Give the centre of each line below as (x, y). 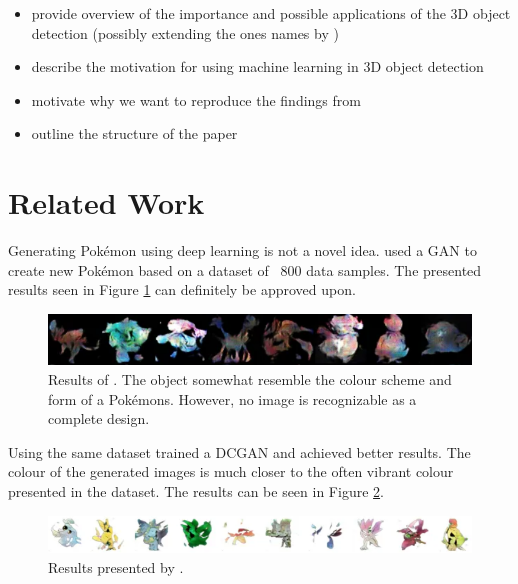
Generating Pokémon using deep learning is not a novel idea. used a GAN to (242, 250)
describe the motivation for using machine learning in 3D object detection (257, 66)
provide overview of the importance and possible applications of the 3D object (271, 13)
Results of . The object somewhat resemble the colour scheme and (250, 379)
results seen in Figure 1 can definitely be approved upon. (182, 289)
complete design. (99, 418)
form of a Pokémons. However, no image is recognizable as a (232, 398)
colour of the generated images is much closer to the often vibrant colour (231, 471)
